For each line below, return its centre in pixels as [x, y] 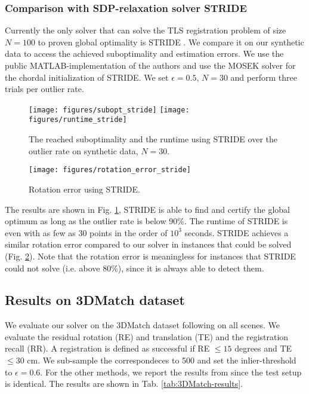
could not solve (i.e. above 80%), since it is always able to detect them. [135, 268]
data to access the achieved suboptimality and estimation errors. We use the [144, 54]
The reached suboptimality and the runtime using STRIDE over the [153, 139]
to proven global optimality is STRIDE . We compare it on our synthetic [171, 42]
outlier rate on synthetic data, [84, 150]
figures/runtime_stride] [78, 120]
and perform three [264, 77]
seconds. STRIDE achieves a [237, 232]
